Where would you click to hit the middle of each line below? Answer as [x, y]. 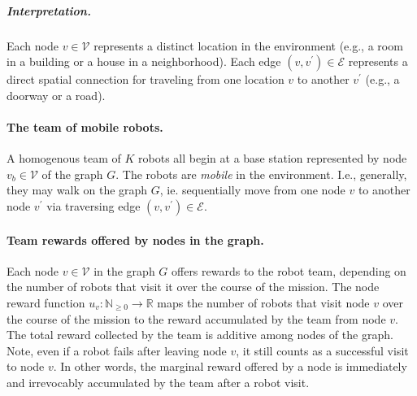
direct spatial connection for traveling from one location [146, 79]
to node [26, 366]
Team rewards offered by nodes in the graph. [135, 239]
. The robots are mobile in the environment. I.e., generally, [261, 174]
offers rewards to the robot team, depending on [289, 270]
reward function [46, 302]
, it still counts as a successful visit [322, 350]
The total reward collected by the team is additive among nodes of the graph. [200, 335]
